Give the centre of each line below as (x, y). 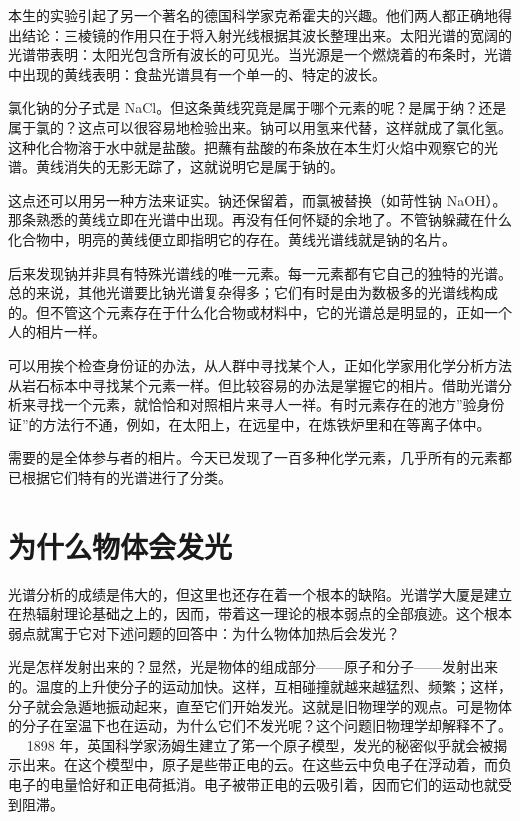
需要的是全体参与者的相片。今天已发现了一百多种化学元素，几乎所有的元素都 (260, 457)
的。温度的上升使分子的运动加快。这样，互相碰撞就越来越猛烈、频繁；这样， (260, 685)
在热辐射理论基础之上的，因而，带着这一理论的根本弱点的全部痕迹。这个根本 (260, 613)
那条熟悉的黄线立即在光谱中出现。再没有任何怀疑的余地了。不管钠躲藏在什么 (260, 219)
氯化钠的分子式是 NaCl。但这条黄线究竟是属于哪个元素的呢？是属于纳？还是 (257, 107)
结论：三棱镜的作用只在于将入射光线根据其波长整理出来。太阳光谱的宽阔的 (266, 34)
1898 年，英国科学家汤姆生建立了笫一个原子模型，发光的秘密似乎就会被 (260, 744)
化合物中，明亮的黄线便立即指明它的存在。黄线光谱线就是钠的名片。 (232, 238)
